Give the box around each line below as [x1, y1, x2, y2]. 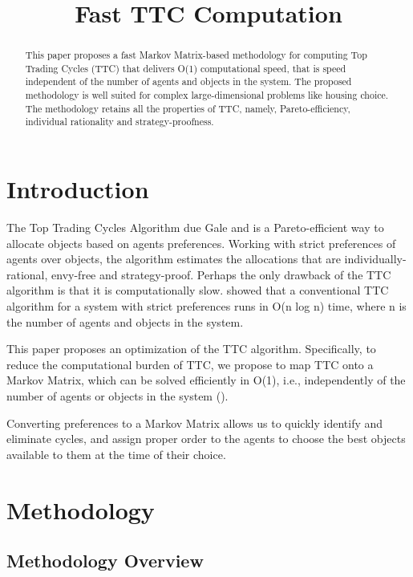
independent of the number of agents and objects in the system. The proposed [25, 75, 352, 88]
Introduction [6, 173, 149, 205]
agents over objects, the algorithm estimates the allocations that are [6, 250, 341, 267]
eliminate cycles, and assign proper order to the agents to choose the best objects [6, 430, 406, 447]
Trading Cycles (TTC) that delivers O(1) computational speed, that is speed [25, 61, 346, 75]
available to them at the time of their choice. [6, 445, 226, 462]
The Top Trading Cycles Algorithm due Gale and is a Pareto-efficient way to [6, 219, 384, 236]
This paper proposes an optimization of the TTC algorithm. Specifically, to [6, 340, 376, 357]
